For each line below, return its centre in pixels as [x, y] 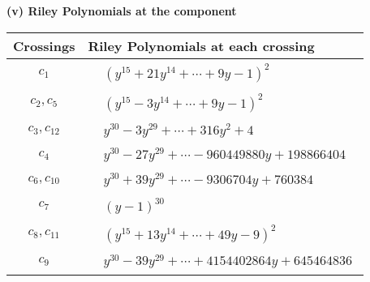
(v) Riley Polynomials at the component [122, 11]
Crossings [44, 45]
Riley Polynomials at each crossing [201, 45]
